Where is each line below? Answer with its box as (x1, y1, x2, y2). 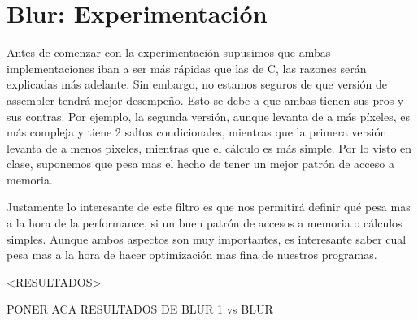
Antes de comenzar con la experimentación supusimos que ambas (7, 44, 331, 61)
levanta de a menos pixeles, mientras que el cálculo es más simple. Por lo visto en (7, 139, 412, 156)
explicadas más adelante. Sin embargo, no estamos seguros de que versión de (7, 76, 388, 93)
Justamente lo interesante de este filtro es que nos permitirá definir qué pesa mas (7, 198, 411, 215)
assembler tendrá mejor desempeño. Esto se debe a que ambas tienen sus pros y (7, 91, 404, 108)
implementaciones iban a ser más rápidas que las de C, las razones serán (7, 59, 367, 76)
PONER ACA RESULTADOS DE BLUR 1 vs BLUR (7, 301, 273, 318)
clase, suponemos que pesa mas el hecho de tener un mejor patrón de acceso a (7, 155, 394, 172)
